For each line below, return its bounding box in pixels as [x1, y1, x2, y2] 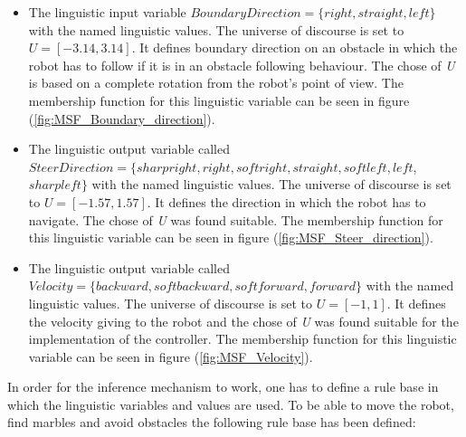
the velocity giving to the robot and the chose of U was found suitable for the [28, 311, 459, 330]
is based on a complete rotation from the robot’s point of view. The [28, 73, 404, 92]
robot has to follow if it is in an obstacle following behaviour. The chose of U [28, 55, 455, 74]
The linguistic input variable [28, 3, 186, 21]
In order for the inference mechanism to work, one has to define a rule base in [7, 377, 439, 396]
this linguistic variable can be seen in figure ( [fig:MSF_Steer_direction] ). [28, 228, 433, 247]
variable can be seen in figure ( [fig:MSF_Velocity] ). [28, 347, 313, 366]
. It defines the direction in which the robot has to [147, 192, 426, 211]
